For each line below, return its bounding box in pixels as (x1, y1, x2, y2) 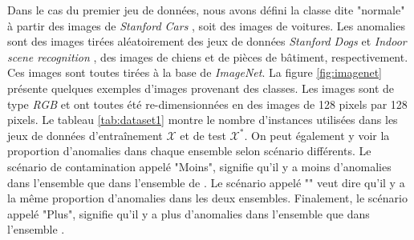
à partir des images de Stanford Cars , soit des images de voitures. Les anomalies (7, 17, 405, 34)
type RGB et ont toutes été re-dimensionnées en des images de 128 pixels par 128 (7, 95, 408, 112)
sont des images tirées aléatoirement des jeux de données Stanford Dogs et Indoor (7, 33, 407, 50)
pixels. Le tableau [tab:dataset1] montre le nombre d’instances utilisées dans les (7, 111, 398, 128)
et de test (180, 126, 226, 143)
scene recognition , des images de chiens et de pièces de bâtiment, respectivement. (7, 48, 408, 65)
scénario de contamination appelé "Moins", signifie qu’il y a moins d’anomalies (7, 158, 392, 174)
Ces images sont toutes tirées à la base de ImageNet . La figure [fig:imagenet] (7, 64, 383, 81)
